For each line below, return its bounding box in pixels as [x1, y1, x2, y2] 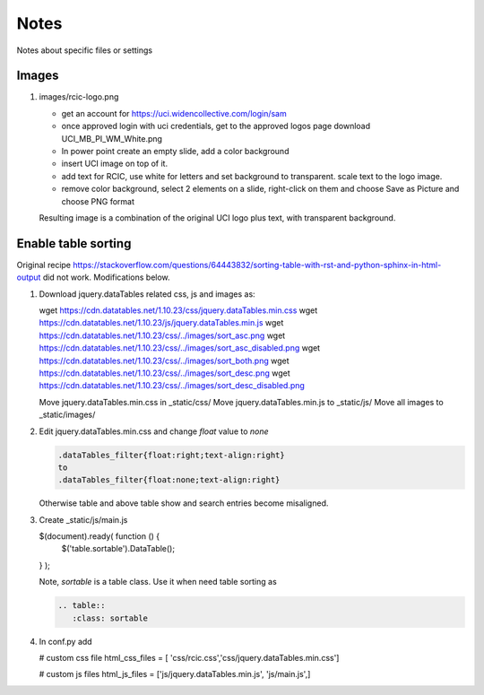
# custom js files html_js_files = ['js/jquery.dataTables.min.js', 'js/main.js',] [39, 669, 311, 680]
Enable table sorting [16, 236, 132, 251]
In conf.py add [39, 636, 93, 647]
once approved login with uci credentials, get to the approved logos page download [61, 121, 371, 132]
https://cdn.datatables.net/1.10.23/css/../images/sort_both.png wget [39, 355, 290, 366]
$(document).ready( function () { [39, 531, 160, 542]
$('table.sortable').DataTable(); [61, 543, 175, 554]
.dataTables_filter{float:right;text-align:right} [57, 449, 286, 460]
